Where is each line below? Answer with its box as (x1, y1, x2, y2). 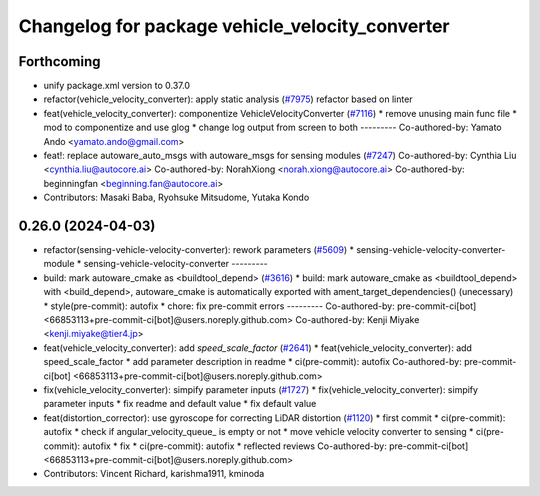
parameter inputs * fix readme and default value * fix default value (43, 398, 317, 410)
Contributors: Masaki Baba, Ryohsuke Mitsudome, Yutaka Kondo (43, 191, 310, 204)
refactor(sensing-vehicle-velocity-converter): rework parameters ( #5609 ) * (43, 244, 355, 256)
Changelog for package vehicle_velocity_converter (18, 15, 450, 37)
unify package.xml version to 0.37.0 (43, 80, 190, 92)
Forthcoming (18, 53, 101, 70)
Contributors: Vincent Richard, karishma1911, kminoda (43, 468, 265, 480)
